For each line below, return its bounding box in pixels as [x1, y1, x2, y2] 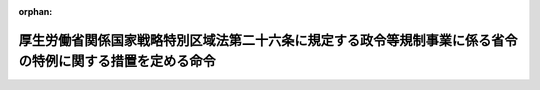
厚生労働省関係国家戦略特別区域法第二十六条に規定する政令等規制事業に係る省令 [18, 31, 518, 49]
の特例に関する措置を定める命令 [18, 53, 216, 70]
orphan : [18, 6, 53, 17]
